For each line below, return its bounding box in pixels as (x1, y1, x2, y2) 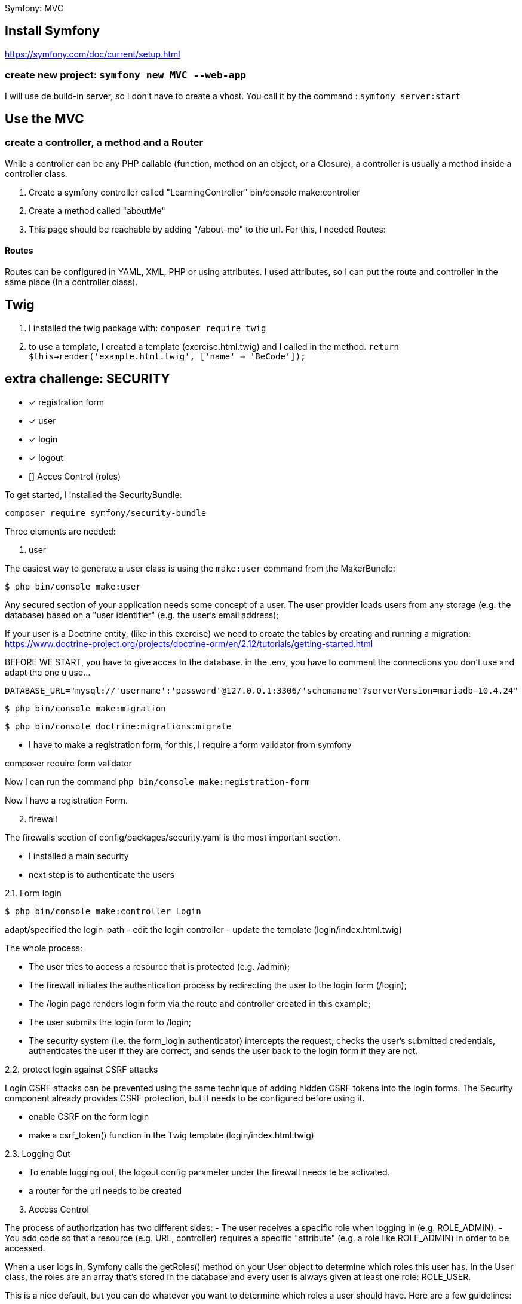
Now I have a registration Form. (5, 795, 128, 805)
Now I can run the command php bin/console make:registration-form (5, 776, 310, 787)
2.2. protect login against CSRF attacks (5, 1064, 158, 1074)
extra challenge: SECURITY (5, 371, 170, 387)
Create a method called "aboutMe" (29, 205, 165, 216)
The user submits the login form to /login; (29, 1016, 191, 1027)
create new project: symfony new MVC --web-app (5, 69, 247, 81)
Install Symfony (5, 23, 100, 39)
